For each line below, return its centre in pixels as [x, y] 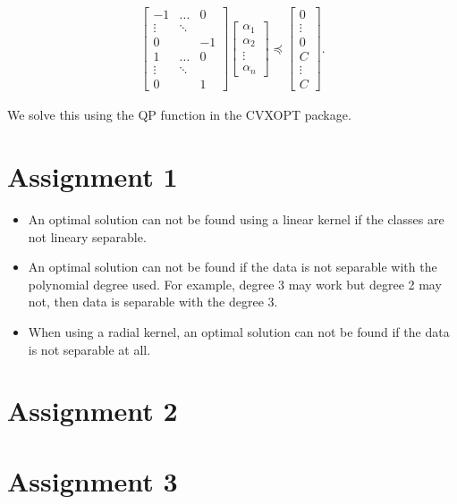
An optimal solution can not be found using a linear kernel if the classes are [236, 218]
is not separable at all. [89, 349]
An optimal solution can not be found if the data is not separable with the [233, 267]
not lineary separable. [87, 236]
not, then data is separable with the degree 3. [153, 302]
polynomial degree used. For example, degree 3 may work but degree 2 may [235, 284]
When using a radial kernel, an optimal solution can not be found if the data [239, 331]
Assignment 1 [93, 176]
